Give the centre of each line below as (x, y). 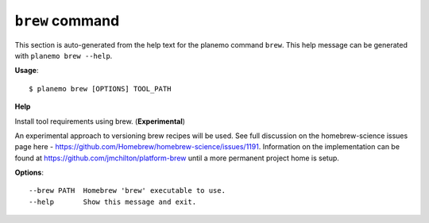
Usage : (27, 71)
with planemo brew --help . (64, 56)
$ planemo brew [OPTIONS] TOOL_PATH (100, 88)
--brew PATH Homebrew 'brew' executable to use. (128, 191)
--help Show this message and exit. (113, 202)
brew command (67, 21)
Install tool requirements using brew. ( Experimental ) (100, 121)
